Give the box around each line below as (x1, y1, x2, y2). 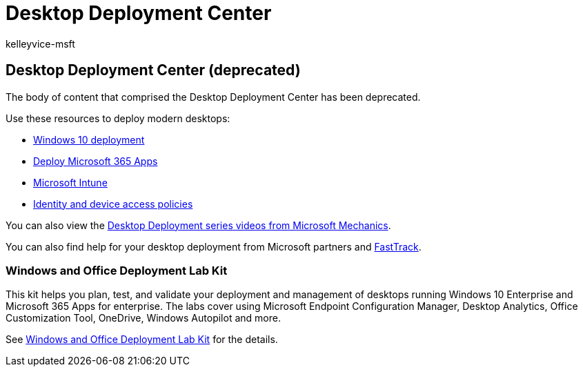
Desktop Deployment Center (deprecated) (6, 61, 301, 79)
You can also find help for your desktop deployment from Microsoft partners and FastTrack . (6, 240, 422, 253)
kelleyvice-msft (6, 37, 75, 50)
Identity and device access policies (33, 197, 193, 210)
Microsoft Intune (33, 176, 108, 188)
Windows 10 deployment (33, 133, 145, 146)
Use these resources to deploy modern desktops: (6, 112, 230, 124)
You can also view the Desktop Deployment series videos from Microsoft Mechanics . (6, 219, 391, 231)
